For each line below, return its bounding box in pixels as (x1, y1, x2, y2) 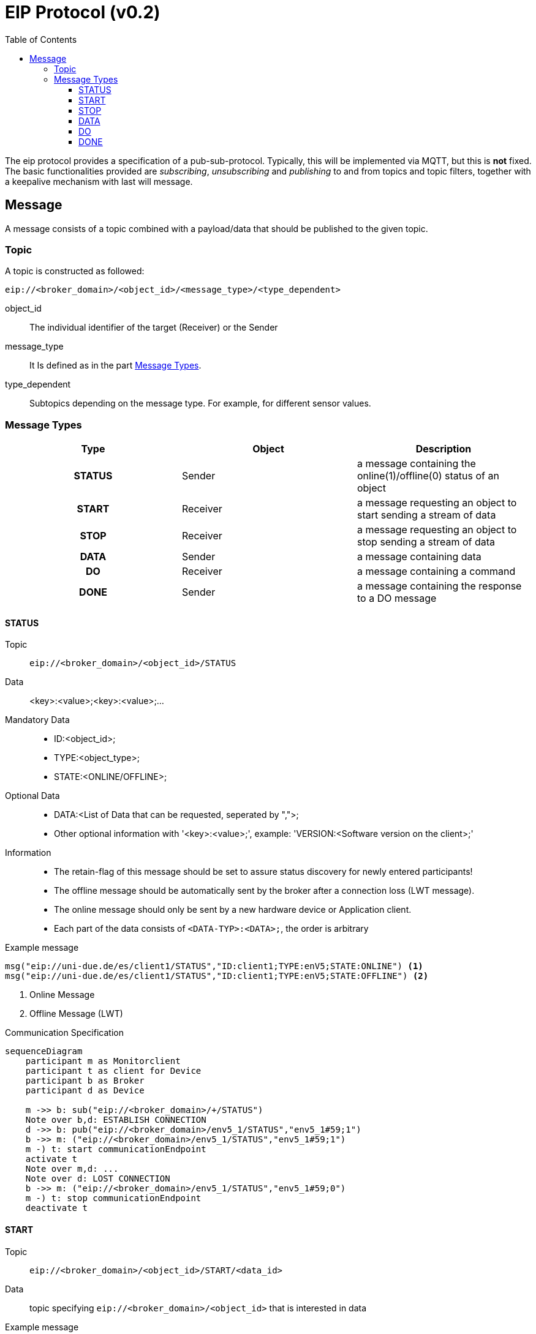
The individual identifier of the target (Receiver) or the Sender (29, 322, 278, 333)
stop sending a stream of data (357, 536, 496, 549)
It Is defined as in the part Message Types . (29, 360, 202, 371)
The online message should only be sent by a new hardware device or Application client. (54, 904, 412, 915)
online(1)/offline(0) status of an (357, 470, 499, 482)
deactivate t (25, 1203, 88, 1213)
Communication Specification (5, 1027, 124, 1038)
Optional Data (5, 790, 60, 801)
